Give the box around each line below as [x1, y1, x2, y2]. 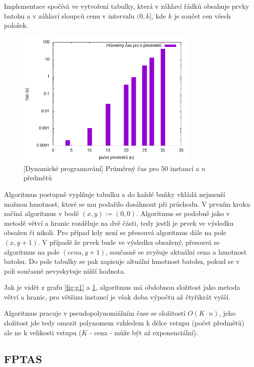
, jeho [219, 308, 236, 318]
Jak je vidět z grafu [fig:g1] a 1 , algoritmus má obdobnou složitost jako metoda [4, 282, 240, 292]
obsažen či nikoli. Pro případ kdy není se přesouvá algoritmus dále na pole [4, 227, 227, 237]
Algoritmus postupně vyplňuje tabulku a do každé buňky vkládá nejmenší [4, 189, 226, 199]
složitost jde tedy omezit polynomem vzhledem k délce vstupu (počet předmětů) [4, 318, 245, 328]
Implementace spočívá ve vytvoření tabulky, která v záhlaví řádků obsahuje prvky [4, 1, 250, 11]
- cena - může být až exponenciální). [89, 327, 198, 337]
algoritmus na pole [4, 246, 60, 257]
